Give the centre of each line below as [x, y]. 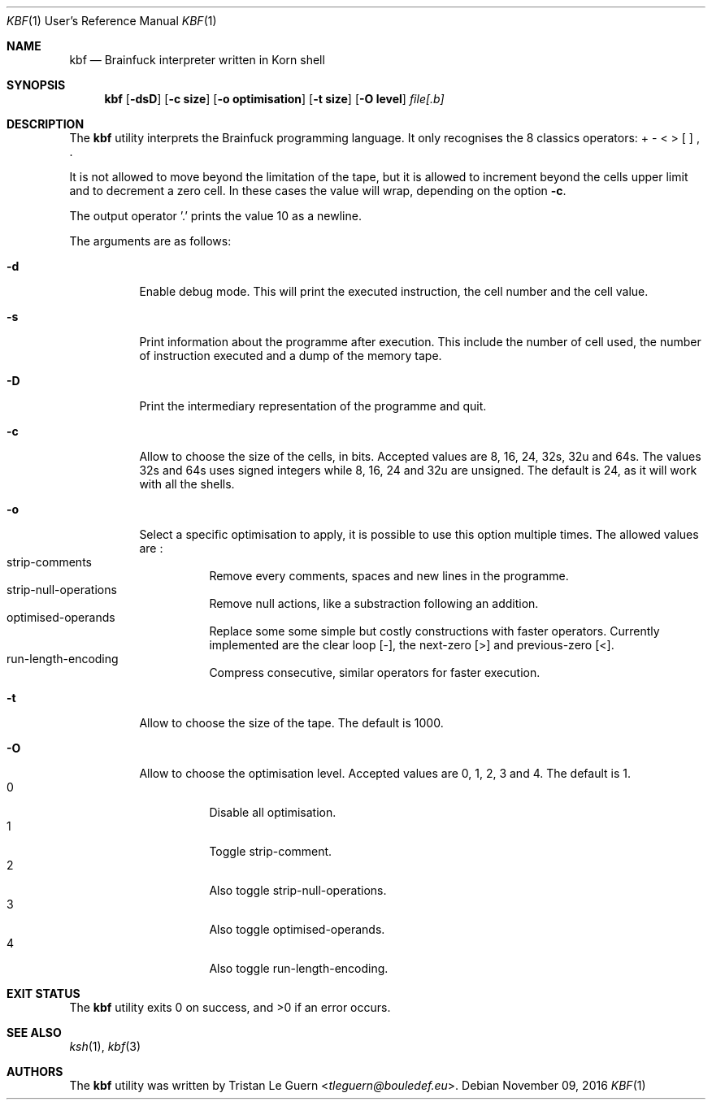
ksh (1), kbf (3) [105, 1046]
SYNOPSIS [36, 85]
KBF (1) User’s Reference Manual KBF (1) [112, 21]
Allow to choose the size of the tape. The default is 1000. [291, 723]
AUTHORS [35, 1071]
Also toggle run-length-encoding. [299, 968]
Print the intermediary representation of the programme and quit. [313, 406]
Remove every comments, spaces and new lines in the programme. [389, 576]
